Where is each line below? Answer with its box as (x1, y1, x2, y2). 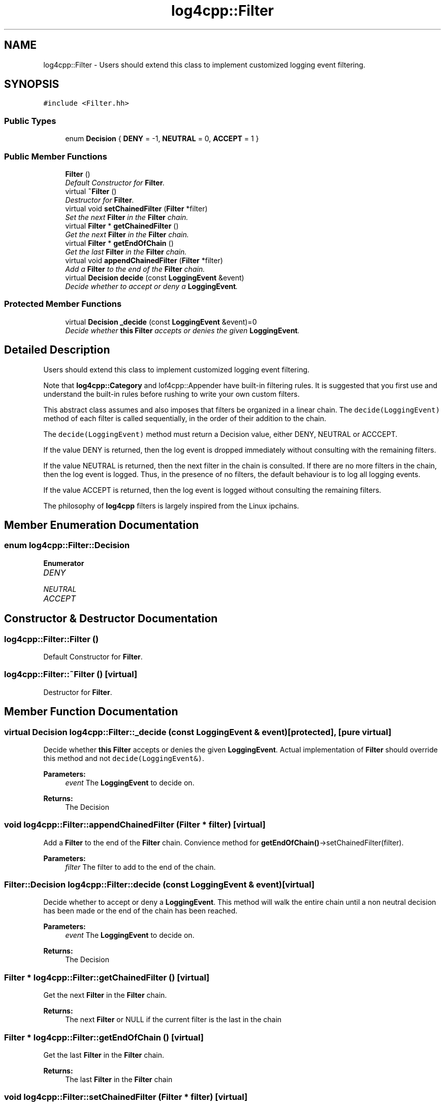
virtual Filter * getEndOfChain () (65, 238, 174, 247)
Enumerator (43, 558, 84, 567)
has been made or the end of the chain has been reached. (43, 906, 238, 915)
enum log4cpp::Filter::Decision (4, 540, 130, 551)
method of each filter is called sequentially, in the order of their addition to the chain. (43, 414, 326, 423)
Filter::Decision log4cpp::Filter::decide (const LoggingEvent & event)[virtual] (4, 879, 315, 890)
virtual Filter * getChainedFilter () (65, 221, 179, 230)
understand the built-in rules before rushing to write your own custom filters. (43, 389, 300, 398)
